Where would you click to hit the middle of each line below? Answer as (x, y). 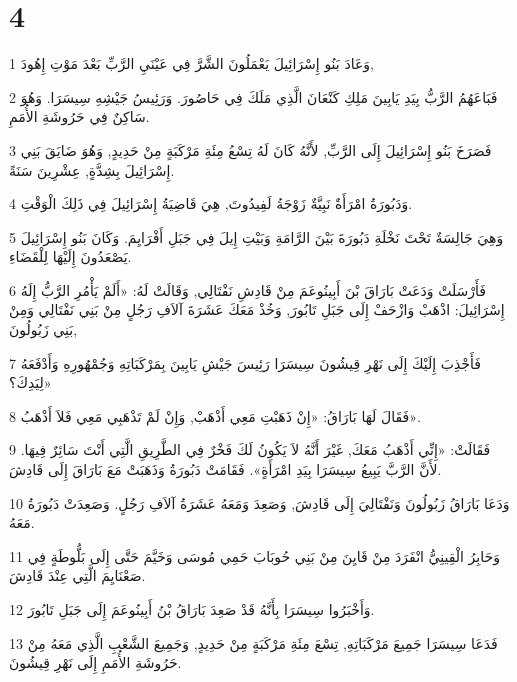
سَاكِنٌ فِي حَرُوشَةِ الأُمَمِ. (79, 116)
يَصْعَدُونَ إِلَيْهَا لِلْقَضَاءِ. (70, 256)
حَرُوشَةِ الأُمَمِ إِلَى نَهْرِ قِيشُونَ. (95, 662)
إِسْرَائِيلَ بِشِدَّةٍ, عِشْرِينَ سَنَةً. (92, 169)
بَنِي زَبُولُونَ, (43, 329)
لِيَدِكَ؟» (30, 382)
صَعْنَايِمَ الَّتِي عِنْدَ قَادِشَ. (77, 575)
